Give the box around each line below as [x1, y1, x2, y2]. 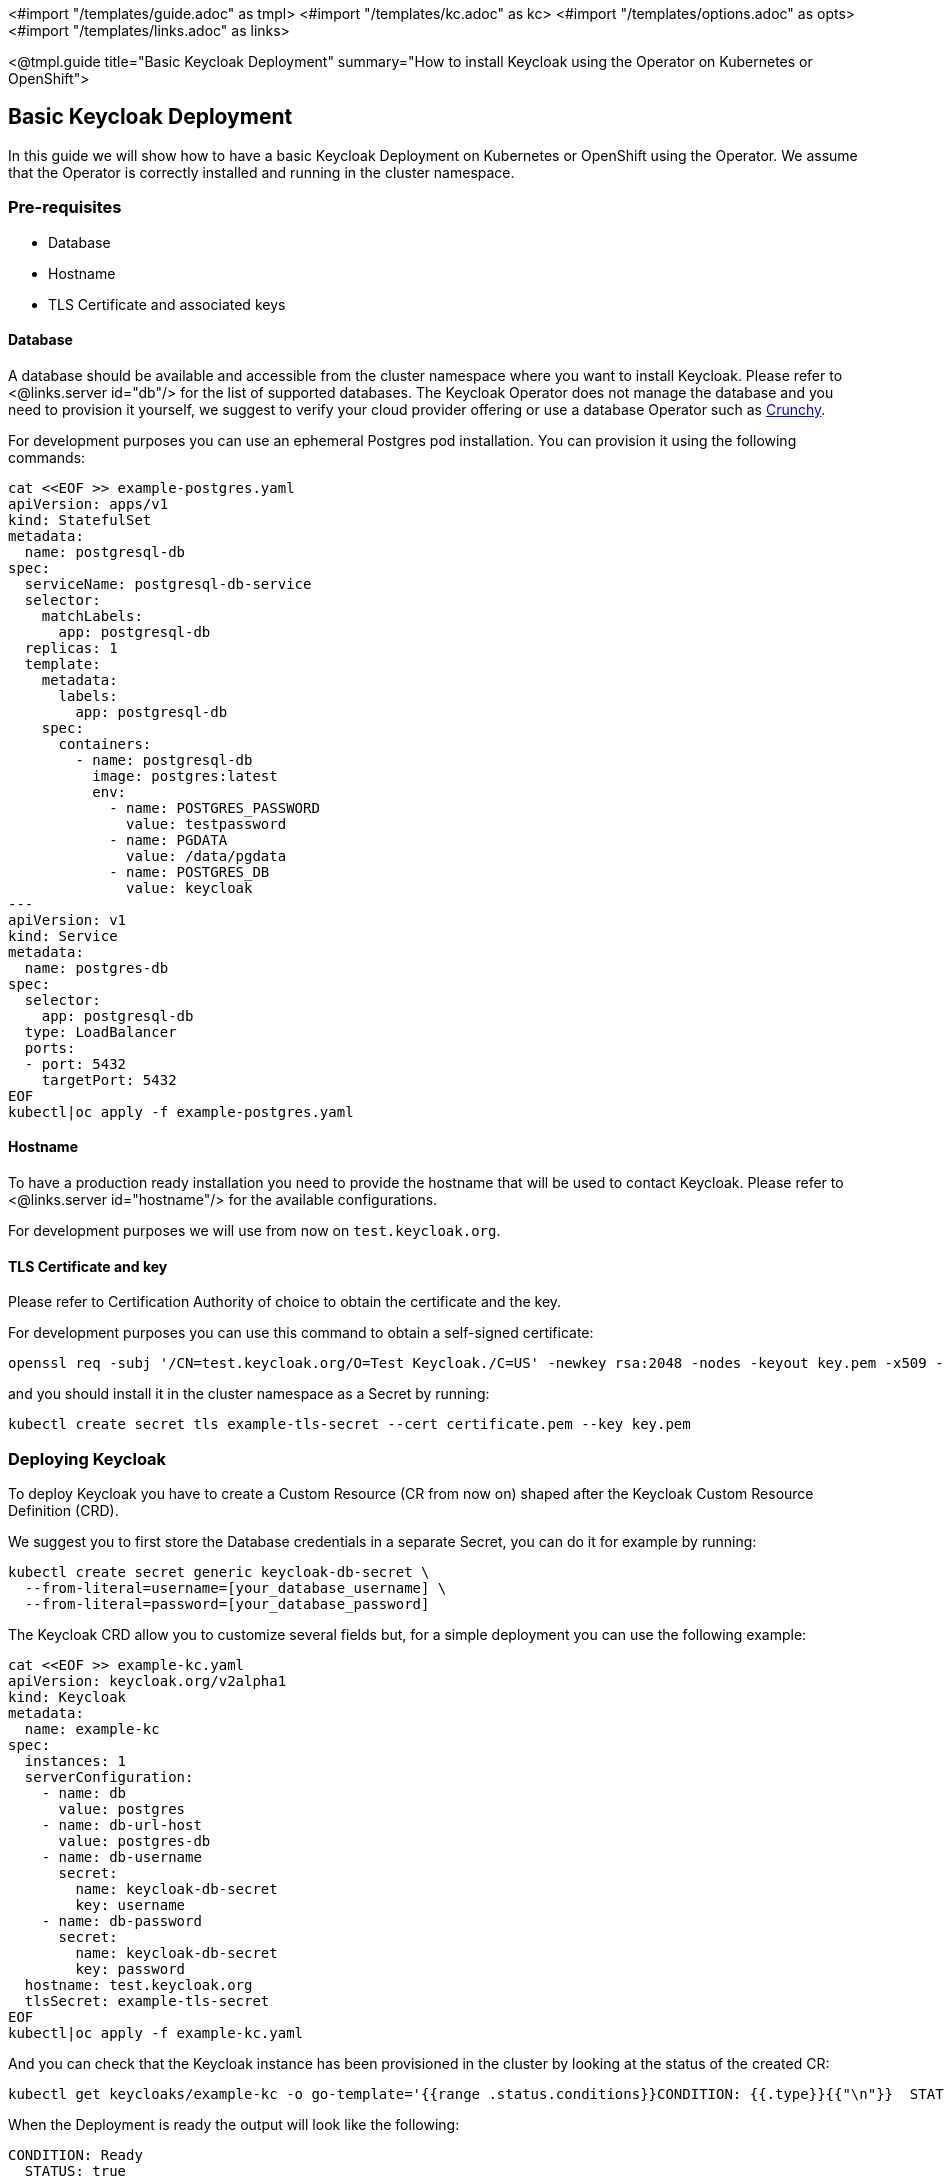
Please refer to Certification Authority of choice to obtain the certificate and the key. [8, 1293, 562, 1311]
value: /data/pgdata [126, 847, 287, 864]
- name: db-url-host [41, 1817, 202, 1833]
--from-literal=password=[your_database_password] [24, 1596, 430, 1612]
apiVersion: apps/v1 [8, 495, 169, 512]
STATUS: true [24, 2163, 127, 2179]
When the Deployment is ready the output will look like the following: [8, 2116, 460, 2133]
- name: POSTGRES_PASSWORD [109, 799, 320, 816]
